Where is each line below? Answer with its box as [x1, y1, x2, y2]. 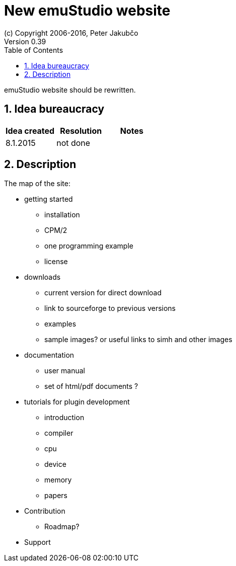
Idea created [6, 125, 55, 136]
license [44, 257, 68, 266]
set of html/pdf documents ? [44, 382, 138, 391]
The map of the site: [4, 179, 70, 188]
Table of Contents [4, 45, 63, 54]
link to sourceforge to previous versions [44, 304, 176, 313]
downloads [24, 273, 61, 282]
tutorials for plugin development [24, 397, 130, 407]
